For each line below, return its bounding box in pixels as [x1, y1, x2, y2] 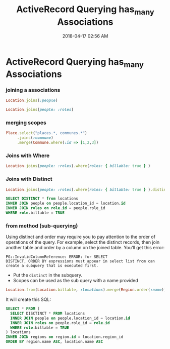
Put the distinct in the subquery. [13, 272, 83, 278]
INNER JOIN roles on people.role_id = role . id [10, 320, 110, 325]
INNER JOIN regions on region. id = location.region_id [6, 334, 124, 340]
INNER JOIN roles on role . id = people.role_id [6, 206, 105, 211]
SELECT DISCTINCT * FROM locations [10, 311, 85, 316]
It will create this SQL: [6, 296, 51, 302]
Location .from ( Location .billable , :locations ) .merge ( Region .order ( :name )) [6, 287, 166, 292]
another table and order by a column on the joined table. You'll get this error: [6, 245, 165, 251]
